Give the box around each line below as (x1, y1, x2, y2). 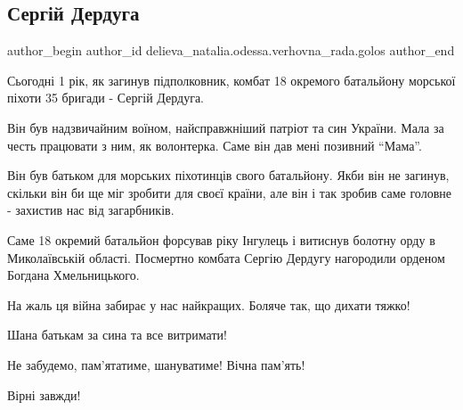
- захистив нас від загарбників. (7, 201, 175, 219)
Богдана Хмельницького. (7, 266, 140, 284)
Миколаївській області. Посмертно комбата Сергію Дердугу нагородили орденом (7, 248, 445, 266)
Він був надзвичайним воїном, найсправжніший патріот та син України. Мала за (7, 118, 444, 136)
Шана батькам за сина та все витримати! (7, 325, 227, 344)
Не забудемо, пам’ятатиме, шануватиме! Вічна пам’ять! (7, 355, 305, 373)
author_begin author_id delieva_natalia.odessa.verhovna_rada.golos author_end (7, 41, 455, 60)
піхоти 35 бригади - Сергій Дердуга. (7, 88, 205, 107)
